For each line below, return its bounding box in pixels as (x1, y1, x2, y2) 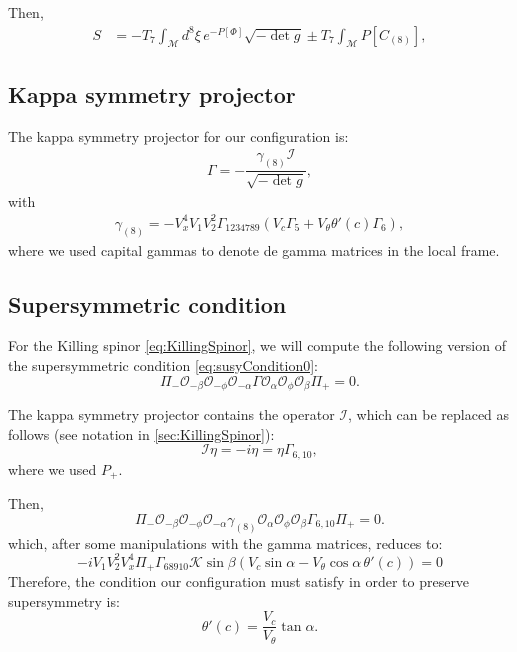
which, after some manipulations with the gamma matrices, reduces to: (8, 532, 443, 553)
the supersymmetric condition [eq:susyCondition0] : (8, 354, 318, 375)
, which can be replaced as (347, 403, 510, 424)
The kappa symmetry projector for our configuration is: (8, 125, 349, 146)
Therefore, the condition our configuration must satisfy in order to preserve (8, 571, 470, 592)
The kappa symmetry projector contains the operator (8, 403, 335, 424)
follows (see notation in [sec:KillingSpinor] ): (8, 423, 275, 444)
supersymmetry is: (8, 590, 120, 611)
